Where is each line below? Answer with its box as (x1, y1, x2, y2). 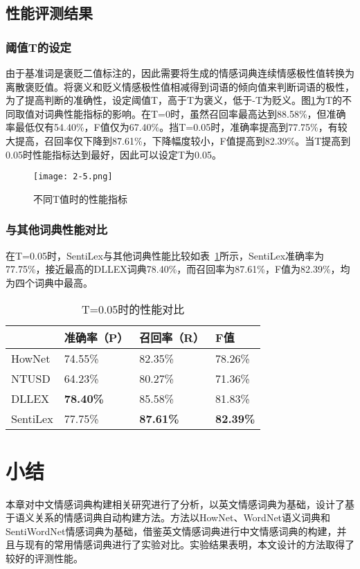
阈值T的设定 (6, 38, 71, 55)
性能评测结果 (6, 2, 93, 24)
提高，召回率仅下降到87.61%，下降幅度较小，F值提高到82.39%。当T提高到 (15, 133, 351, 147)
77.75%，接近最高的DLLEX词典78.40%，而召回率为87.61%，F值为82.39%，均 (6, 262, 350, 276)
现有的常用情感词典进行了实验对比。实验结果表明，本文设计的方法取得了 (24, 537, 354, 552)
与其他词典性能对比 (6, 221, 108, 238)
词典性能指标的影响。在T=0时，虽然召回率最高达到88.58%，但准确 (44, 106, 346, 120)
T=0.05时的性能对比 (81, 301, 185, 318)
